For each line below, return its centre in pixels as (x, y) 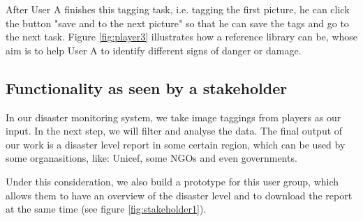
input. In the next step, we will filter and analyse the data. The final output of (174, 131)
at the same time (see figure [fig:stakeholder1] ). (106, 209)
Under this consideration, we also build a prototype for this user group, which (172, 181)
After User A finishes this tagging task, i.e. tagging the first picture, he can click (178, 9)
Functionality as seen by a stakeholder (147, 87)
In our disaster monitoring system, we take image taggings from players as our (173, 117)
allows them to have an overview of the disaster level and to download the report (179, 195)
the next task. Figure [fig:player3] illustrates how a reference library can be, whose (182, 37)
